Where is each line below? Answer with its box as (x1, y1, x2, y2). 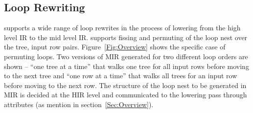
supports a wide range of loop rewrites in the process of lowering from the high (4, 23, 241, 33)
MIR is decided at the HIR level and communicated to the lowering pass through (4, 90, 247, 100)
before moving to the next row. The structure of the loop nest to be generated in (4, 80, 247, 90)
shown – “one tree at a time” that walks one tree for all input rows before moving (4, 61, 249, 71)
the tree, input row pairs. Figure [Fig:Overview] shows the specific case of (4, 42, 226, 52)
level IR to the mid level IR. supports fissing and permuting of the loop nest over (4, 32, 248, 42)
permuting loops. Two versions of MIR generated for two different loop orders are (4, 51, 248, 61)
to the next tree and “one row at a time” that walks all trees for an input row (4, 70, 237, 81)
